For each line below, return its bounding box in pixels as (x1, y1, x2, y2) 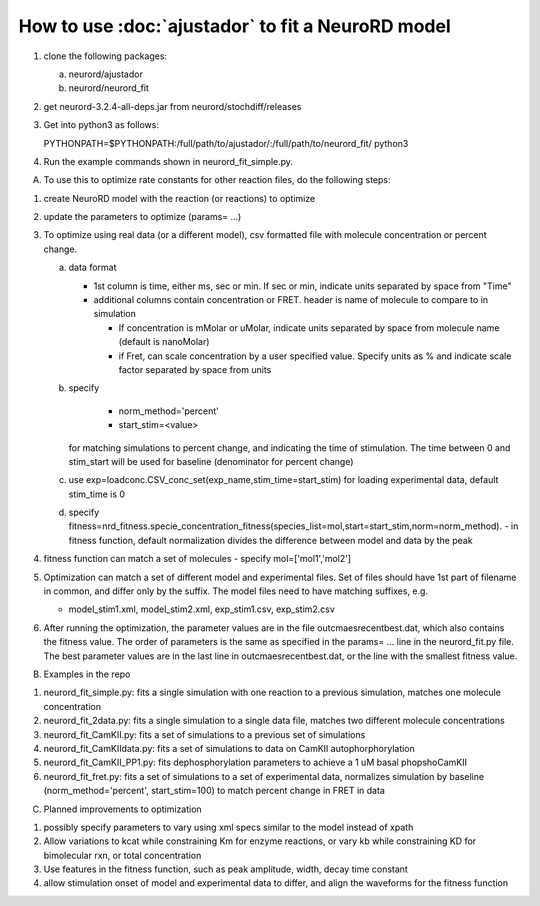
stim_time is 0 (68, 488, 125, 500)
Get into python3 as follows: (43, 119, 160, 131)
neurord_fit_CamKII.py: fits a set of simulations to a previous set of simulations (43, 728, 366, 740)
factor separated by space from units (118, 363, 272, 375)
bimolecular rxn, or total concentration (43, 849, 202, 861)
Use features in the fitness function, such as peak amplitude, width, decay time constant (43, 863, 409, 875)
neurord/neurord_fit (68, 82, 150, 94)
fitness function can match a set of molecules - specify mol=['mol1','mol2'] (43, 553, 352, 565)
